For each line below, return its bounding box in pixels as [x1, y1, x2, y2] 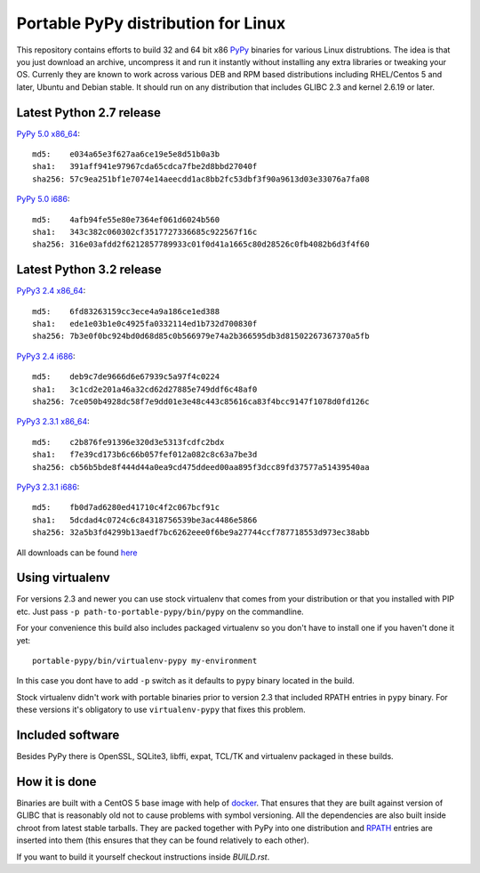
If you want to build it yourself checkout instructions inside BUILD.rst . [16, 851, 270, 862]
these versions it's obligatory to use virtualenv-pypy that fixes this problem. [16, 704, 306, 715]
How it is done [16, 774, 97, 789]
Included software [16, 727, 120, 742]
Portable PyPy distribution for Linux [16, 13, 286, 33]
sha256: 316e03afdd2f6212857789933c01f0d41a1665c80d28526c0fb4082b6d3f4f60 [32, 239, 370, 249]
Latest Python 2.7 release [16, 105, 162, 120]
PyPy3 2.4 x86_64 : [16, 286, 86, 296]
